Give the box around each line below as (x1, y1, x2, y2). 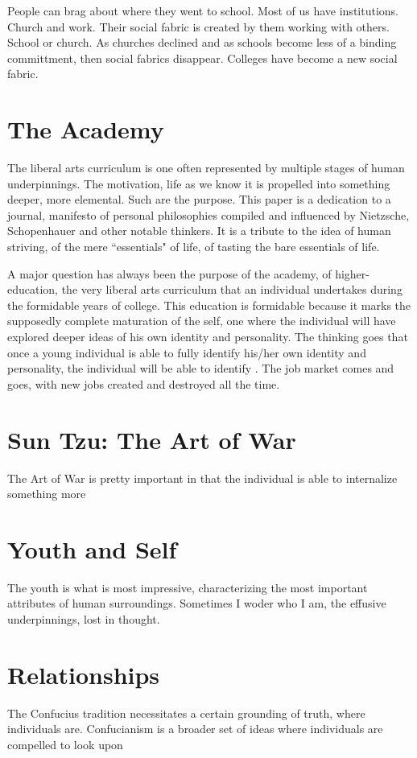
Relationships (7, 657, 160, 690)
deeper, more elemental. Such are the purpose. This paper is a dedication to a (7, 191, 391, 208)
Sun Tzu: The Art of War (7, 422, 296, 455)
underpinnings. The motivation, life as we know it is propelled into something (7, 175, 390, 192)
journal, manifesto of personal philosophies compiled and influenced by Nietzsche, (7, 206, 410, 223)
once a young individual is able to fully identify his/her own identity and (7, 344, 366, 360)
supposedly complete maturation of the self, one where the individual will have (7, 312, 396, 329)
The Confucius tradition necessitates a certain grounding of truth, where (7, 704, 365, 721)
